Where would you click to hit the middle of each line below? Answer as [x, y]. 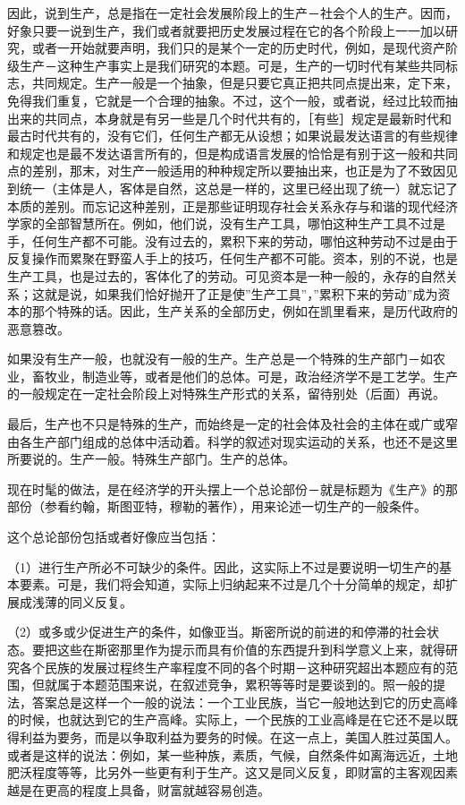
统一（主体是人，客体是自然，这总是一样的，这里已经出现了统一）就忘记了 [238, 188]
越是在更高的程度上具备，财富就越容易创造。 [139, 789]
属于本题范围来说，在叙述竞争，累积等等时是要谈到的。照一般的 [245, 685]
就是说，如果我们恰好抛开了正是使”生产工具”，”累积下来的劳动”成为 [241, 293]
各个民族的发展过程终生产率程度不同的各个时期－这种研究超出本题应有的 [232, 667]
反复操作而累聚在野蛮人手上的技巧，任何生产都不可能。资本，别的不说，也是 [232, 258]
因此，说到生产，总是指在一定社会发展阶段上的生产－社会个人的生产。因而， [232, 13]
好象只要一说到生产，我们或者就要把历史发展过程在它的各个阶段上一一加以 [226, 30]
